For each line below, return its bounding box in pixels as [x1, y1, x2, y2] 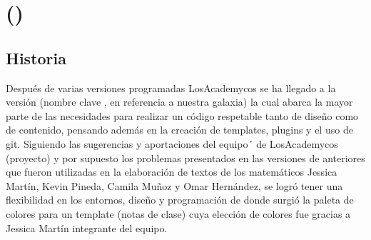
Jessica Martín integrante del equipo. [6, 220, 168, 235]
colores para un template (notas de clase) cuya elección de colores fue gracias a [6, 206, 351, 221]
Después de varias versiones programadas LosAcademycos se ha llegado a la [6, 80, 336, 95]
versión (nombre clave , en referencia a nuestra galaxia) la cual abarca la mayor [6, 94, 353, 109]
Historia [6, 46, 66, 69]
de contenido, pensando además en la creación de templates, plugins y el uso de [6, 122, 353, 137]
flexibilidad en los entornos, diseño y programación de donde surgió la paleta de [6, 192, 354, 207]
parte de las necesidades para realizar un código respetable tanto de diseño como [6, 108, 359, 123]
